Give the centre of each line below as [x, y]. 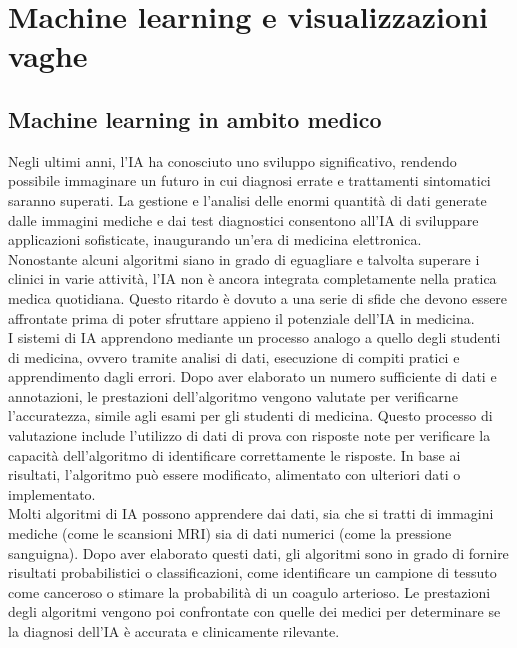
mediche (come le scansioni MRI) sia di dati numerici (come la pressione [230, 533]
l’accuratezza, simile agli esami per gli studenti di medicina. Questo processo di [250, 415]
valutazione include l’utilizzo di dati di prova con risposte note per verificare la [249, 435]
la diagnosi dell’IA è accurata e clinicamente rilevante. [174, 631]
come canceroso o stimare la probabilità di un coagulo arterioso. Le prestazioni [249, 591]
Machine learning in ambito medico [195, 118]
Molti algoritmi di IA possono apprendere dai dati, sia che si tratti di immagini [251, 513]
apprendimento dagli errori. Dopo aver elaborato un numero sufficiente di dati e [252, 376]
